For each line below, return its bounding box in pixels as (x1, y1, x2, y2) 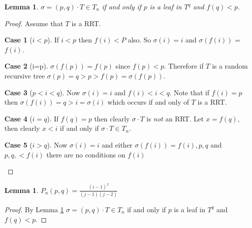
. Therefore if (164, 61, 204, 71)
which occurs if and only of (107, 97, 189, 107)
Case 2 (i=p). (4, 61, 48, 71)
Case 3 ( (4, 87, 32, 97)
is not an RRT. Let (146, 113, 204, 123)
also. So (127, 35, 151, 45)
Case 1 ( (4, 35, 32, 45)
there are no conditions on (46, 149, 126, 159)
